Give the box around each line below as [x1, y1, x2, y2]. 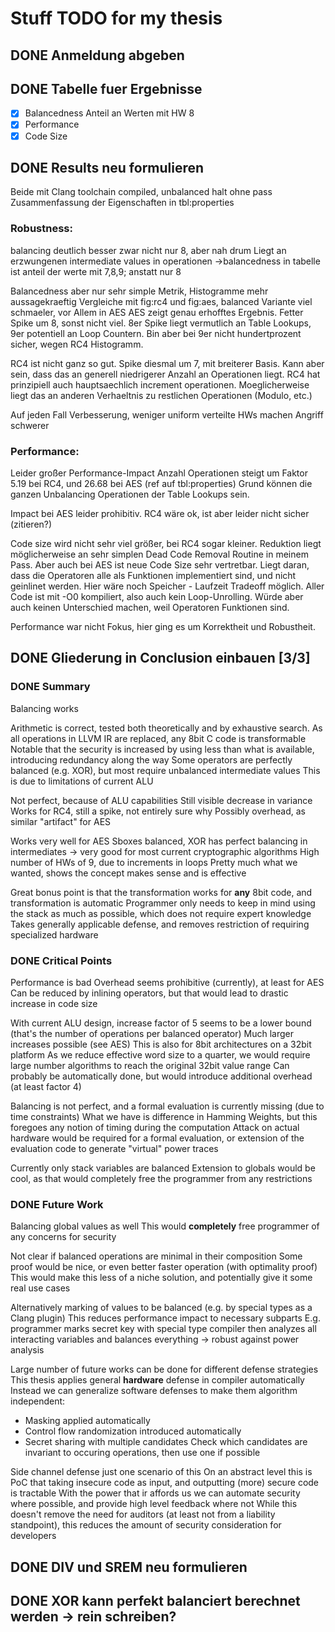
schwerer [10, 419, 50, 431]
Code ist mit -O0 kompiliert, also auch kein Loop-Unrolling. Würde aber [10, 590, 304, 602]
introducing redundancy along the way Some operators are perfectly [10, 753, 293, 766]
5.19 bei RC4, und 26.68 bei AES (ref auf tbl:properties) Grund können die [10, 477, 313, 489]
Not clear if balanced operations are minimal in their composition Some [10, 1250, 303, 1262]
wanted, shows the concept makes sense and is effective [10, 867, 247, 879]
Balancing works [10, 702, 79, 714]
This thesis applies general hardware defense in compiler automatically [10, 1374, 305, 1386]
